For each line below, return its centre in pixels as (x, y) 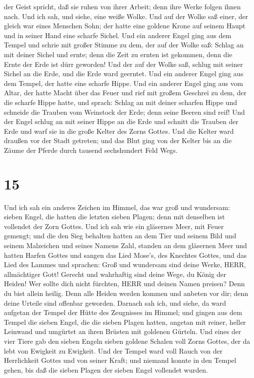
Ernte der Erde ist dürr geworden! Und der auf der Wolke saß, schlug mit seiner (124, 64)
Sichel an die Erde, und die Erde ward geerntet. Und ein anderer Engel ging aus (124, 73)
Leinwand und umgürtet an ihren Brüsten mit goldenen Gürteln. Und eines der (123, 331)
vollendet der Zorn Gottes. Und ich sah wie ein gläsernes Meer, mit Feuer (114, 226)
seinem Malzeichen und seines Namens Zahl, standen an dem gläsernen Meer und (126, 245)
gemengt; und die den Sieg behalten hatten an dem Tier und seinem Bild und (120, 236)
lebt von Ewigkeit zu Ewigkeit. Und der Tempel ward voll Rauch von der (113, 350)
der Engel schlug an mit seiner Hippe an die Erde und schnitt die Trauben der (121, 121)
